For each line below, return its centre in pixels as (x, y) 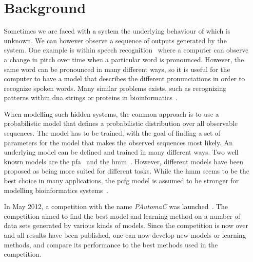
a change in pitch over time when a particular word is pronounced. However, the (124, 59)
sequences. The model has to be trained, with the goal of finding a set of (112, 133)
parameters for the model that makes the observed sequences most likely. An (118, 142)
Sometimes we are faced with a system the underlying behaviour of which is (117, 31)
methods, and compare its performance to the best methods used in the (111, 244)
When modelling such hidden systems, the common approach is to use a (112, 114)
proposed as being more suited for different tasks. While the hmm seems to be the (127, 171)
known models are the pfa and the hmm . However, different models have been (124, 161)
